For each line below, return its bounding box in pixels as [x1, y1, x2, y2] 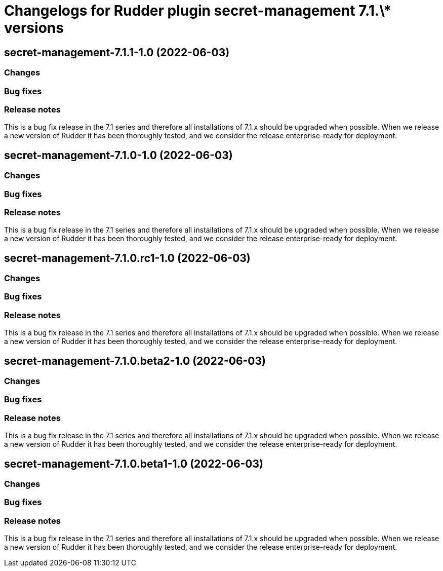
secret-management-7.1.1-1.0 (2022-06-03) [4, 46, 230, 59]
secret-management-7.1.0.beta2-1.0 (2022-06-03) [4, 354, 266, 367]
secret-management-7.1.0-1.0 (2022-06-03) [4, 148, 233, 162]
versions [4, 19, 64, 36]
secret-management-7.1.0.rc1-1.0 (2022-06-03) [4, 251, 251, 264]
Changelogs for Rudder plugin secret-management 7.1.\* [4, 2, 391, 19]
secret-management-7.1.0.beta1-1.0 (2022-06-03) [4, 457, 263, 470]
